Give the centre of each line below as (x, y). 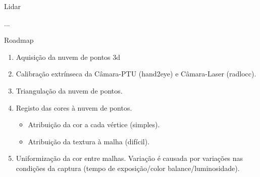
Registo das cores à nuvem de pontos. (74, 107)
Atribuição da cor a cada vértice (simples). (94, 124)
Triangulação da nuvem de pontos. (69, 90)
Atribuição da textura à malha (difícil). (89, 141)
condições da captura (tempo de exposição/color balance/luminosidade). (128, 168)
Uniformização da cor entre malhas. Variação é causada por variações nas (129, 158)
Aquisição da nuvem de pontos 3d (68, 57)
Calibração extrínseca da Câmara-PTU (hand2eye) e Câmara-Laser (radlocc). (136, 74)
